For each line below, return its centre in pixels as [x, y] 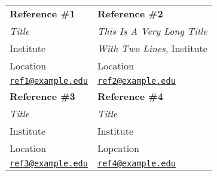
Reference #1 [42, 13]
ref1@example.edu [49, 81]
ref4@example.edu [136, 163]
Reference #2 [130, 13]
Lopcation [118, 148]
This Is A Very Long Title [152, 31]
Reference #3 [42, 96]
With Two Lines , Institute [152, 48]
